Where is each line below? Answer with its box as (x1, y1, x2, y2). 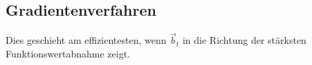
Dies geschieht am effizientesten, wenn (6, 33, 167, 47)
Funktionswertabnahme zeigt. (6, 47, 130, 61)
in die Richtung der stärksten (182, 33, 306, 47)
